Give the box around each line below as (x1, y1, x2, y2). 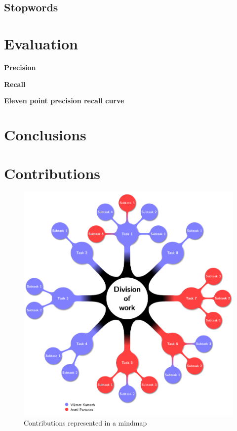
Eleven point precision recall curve (4, 95, 124, 106)
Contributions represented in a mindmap (24, 417, 147, 428)
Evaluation (4, 33, 78, 53)
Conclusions (4, 124, 86, 144)
